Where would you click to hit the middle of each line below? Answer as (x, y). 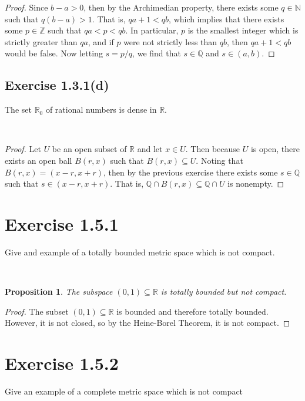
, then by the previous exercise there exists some (190, 172)
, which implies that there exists (227, 18)
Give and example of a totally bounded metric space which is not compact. (140, 252)
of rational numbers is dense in (101, 109)
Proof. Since (26, 7)
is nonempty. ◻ (256, 183)
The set (18, 109)
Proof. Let (23, 149)
